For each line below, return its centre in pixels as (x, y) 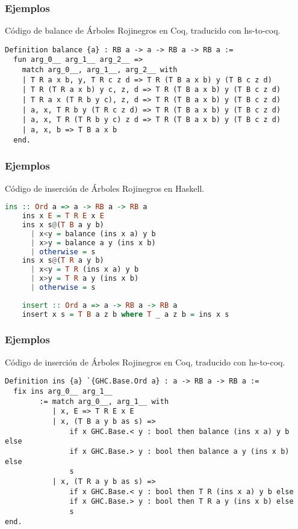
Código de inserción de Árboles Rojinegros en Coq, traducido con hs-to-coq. (145, 362)
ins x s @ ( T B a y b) (63, 225)
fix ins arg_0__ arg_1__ (63, 392)
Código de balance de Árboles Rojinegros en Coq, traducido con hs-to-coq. (143, 30)
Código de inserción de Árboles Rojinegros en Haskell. (105, 188)
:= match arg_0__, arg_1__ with (104, 401)
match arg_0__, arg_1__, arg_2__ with (100, 70)
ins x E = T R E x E (63, 216)
